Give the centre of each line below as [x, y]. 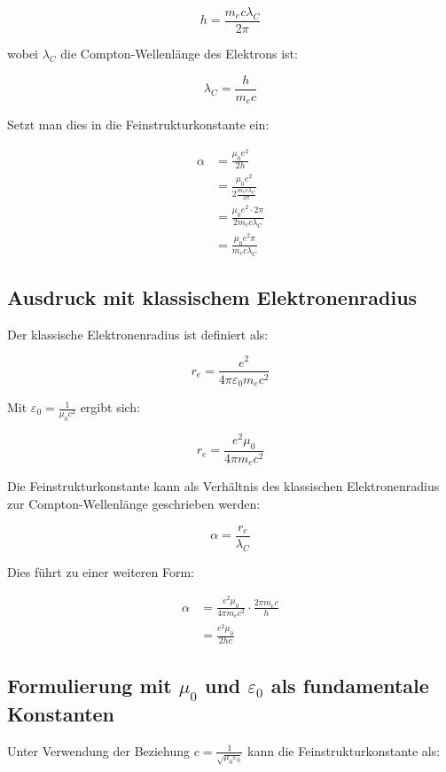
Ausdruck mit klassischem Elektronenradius [212, 297]
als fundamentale [350, 685]
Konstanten [61, 713]
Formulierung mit [90, 685]
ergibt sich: [110, 407]
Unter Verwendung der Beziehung [99, 750]
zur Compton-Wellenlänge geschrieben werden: [134, 504]
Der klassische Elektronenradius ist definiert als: [138, 334]
